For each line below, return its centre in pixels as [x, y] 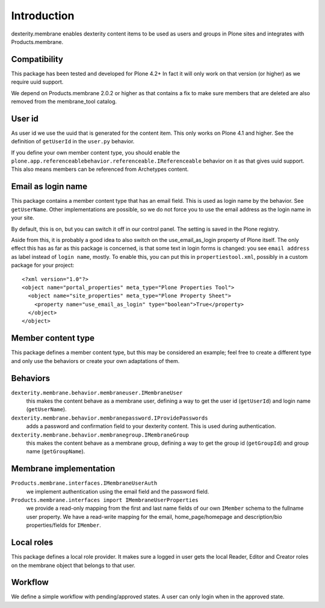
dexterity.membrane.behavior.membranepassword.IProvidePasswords [110, 418]
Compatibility [37, 59]
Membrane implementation [63, 469]
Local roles [32, 543]
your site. [23, 218]
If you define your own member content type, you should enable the [95, 152]
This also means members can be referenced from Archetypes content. [100, 169]
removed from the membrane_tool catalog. [64, 102]
